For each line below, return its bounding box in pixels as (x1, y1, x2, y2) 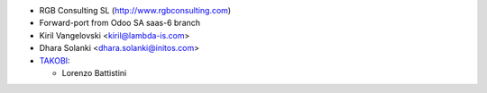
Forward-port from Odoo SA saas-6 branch (39, 18, 201, 29)
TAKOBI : (39, 55, 71, 66)
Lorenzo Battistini (61, 67, 127, 78)
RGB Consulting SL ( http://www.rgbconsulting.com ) (39, 5, 232, 15)
